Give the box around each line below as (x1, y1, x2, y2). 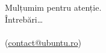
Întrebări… (5, 13, 43, 25)
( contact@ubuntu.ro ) (5, 36, 81, 48)
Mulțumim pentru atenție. (5, 1, 102, 13)
